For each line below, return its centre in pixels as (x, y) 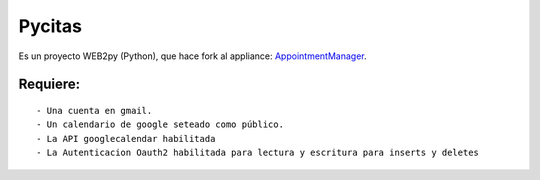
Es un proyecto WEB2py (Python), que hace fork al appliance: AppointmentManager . (192, 56)
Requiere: (49, 84)
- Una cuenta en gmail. (94, 110)
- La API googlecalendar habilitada (126, 138)
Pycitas (50, 26)
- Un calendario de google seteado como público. (160, 124)
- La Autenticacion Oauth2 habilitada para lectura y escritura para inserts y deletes (258, 153)
